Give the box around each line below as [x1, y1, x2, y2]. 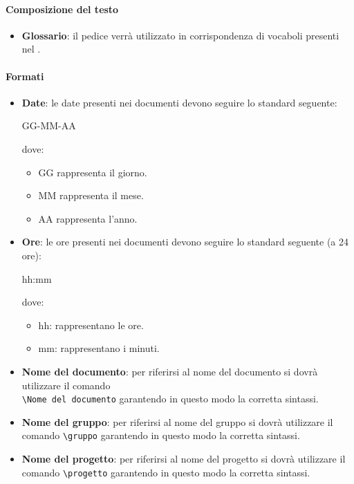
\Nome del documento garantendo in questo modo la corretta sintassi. [21, 391, 319, 406]
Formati [6, 68, 44, 83]
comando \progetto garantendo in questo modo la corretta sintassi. [21, 465, 310, 479]
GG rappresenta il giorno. [38, 165, 147, 179]
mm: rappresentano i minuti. [38, 341, 160, 355]
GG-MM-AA [21, 118, 76, 133]
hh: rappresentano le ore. [38, 317, 144, 332]
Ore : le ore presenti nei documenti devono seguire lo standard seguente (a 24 [21, 234, 349, 249]
